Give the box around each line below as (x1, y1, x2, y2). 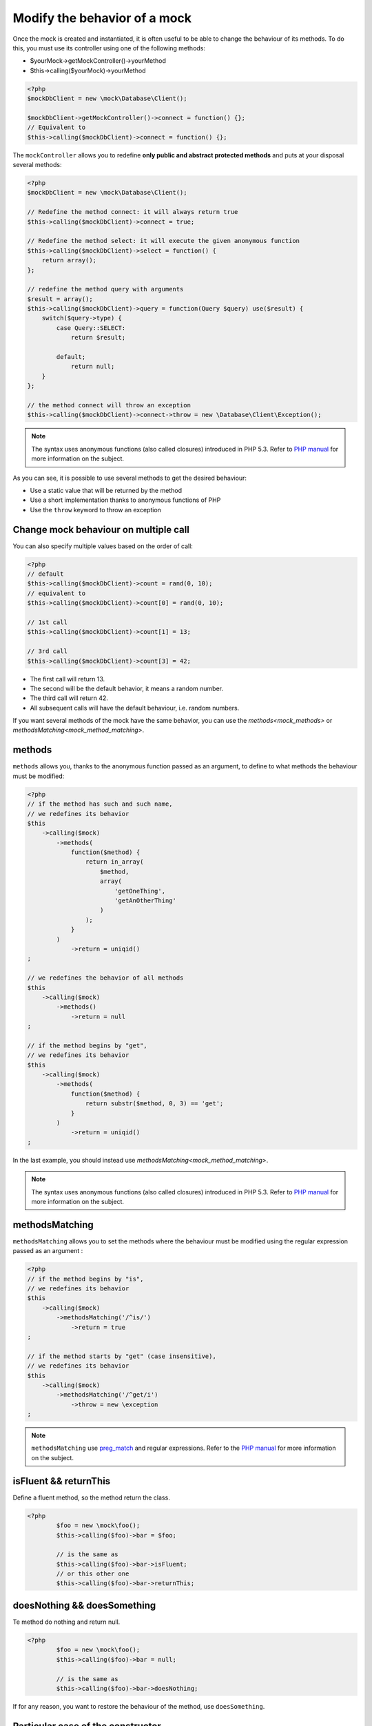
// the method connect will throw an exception (27, 401, 191, 409)
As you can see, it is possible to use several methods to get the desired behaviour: (12, 474, 247, 482)
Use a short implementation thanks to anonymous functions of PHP (30, 496, 221, 504)
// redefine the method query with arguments (27, 285, 184, 293)
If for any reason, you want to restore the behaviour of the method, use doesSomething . (12, 1702, 265, 1710)
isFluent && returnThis (12, 1475, 111, 1487)
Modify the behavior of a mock (12, 10, 192, 26)
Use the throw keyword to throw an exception (30, 505, 162, 514)
